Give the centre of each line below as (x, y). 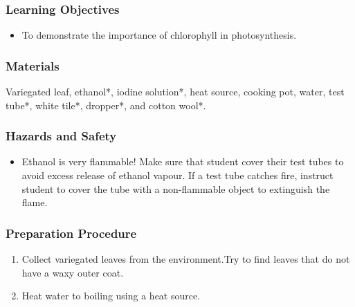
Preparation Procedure (71, 233)
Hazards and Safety (61, 136)
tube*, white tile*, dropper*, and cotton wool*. (106, 105)
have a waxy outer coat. (73, 272)
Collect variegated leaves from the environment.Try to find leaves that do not (186, 259)
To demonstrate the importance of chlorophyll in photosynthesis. (159, 35)
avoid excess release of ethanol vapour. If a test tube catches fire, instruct (177, 175)
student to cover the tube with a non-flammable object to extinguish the (176, 188)
